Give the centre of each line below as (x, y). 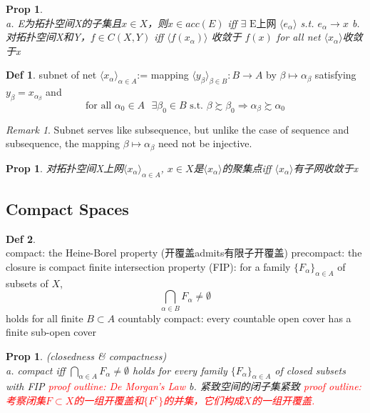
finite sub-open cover (51, 332)
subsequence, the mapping (63, 143)
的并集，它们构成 (204, 400)
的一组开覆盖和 (109, 400)
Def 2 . (21, 238)
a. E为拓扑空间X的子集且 (64, 23)
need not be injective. (205, 143)
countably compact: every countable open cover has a (235, 318)
